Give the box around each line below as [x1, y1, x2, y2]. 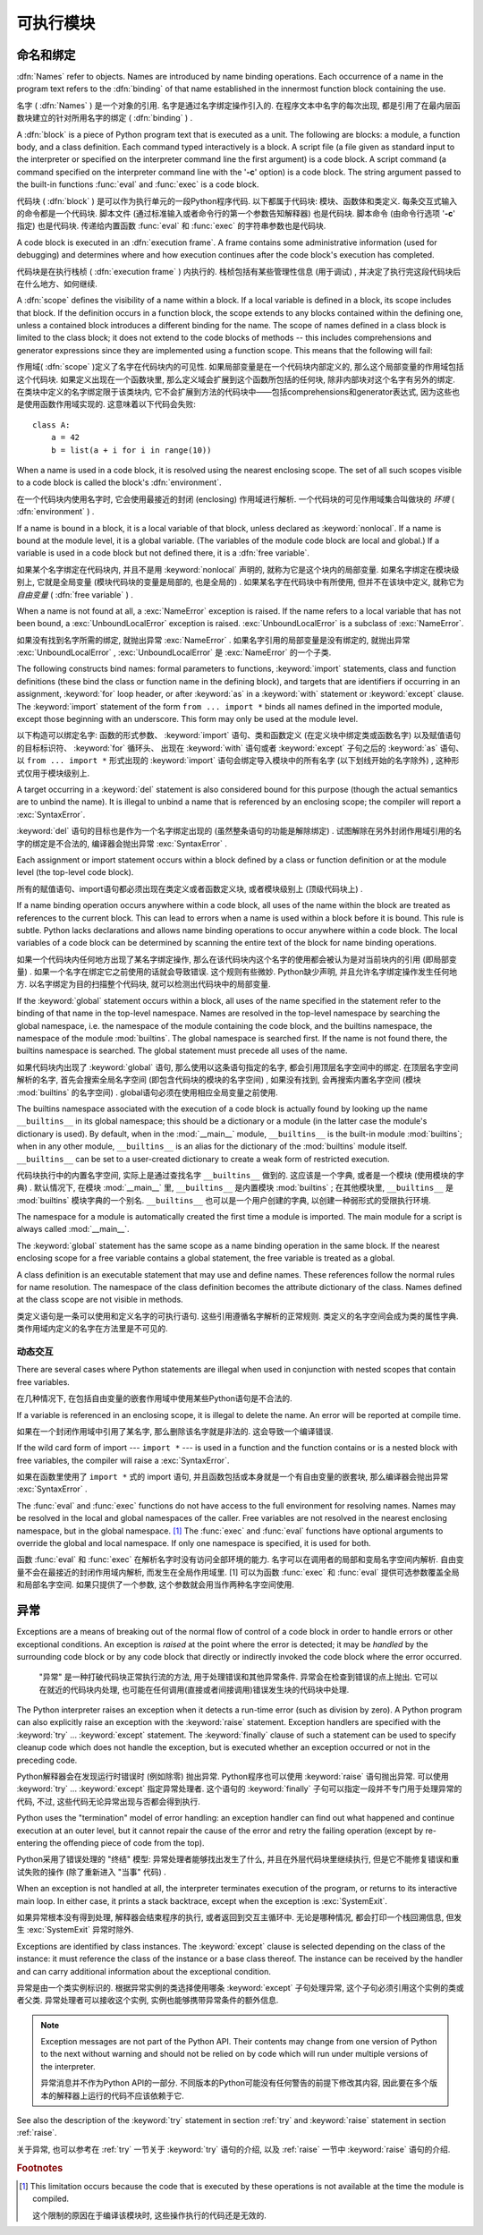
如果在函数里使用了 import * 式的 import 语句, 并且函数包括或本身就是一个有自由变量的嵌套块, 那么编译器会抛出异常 [16, 1472, 449, 1483]
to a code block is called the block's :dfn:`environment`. [16, 477, 222, 488]
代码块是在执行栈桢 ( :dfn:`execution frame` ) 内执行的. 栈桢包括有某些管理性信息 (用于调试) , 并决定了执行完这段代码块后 [16, 266, 462, 276]
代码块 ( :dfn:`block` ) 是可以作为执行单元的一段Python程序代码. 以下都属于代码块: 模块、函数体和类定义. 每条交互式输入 [16, 195, 458, 206]
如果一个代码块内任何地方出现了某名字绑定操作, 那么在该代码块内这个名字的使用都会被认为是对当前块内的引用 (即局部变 [16, 954, 458, 965]
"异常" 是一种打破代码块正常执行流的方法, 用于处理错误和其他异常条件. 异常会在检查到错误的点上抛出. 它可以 [38, 1671, 438, 1682]
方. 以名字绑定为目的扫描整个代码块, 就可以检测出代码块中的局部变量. [16, 979, 271, 990]
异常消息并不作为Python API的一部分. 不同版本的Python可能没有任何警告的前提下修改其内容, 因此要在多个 [40, 2078, 430, 2088]
